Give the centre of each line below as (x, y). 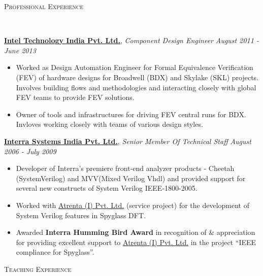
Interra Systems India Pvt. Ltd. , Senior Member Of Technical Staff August (128, 141)
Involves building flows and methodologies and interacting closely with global (136, 87)
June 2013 (20, 50)
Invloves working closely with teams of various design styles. (109, 124)
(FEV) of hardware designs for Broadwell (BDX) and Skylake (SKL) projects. (137, 77)
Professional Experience (44, 6)
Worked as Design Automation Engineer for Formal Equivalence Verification (135, 67)
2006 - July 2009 (30, 151)
